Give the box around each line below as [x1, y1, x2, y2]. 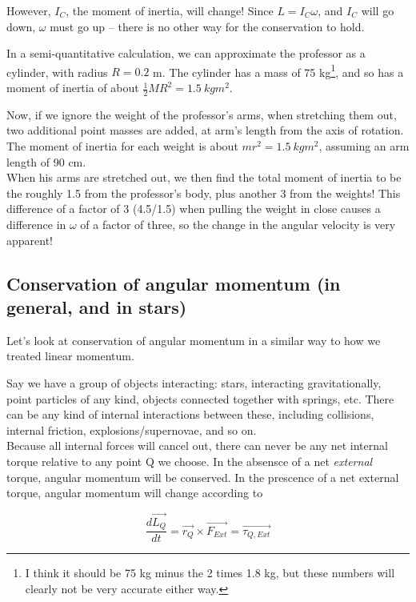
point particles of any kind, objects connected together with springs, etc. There [6, 390, 394, 407]
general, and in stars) [6, 294, 187, 319]
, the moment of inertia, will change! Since [66, 2, 274, 18]
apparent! [6, 231, 54, 248]
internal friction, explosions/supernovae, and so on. [6, 421, 257, 438]
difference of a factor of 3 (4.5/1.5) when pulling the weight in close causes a [6, 200, 381, 217]
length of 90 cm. [6, 153, 86, 170]
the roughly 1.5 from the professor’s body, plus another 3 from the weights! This [6, 184, 401, 201]
